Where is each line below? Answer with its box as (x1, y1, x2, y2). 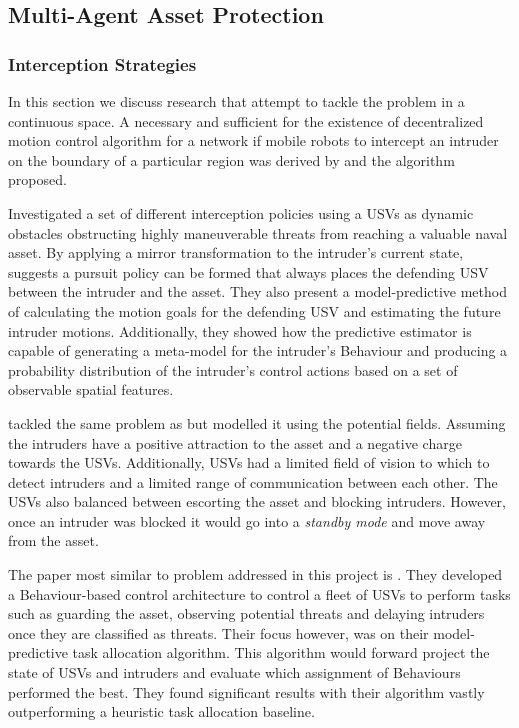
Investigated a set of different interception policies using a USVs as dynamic (8, 202, 474, 223)
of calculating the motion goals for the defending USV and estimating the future (8, 300, 501, 321)
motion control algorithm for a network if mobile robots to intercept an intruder (8, 130, 499, 151)
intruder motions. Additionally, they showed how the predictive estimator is (8, 320, 472, 341)
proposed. (8, 169, 67, 190)
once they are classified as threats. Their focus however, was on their (8, 622, 429, 643)
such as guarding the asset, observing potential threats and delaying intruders (8, 603, 485, 624)
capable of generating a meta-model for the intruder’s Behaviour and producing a (8, 340, 508, 361)
